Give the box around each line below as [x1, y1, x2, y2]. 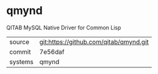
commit [9, 47, 31, 56]
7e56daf [39, 47, 65, 56]
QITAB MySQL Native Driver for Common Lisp [6, 24, 121, 31]
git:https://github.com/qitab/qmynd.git [39, 37, 149, 46]
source [9, 37, 29, 46]
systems [9, 57, 34, 66]
